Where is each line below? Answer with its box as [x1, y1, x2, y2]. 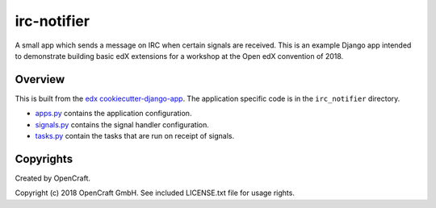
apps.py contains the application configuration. [35, 109, 192, 119]
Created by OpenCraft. [15, 173, 91, 183]
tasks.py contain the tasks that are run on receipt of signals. [35, 131, 235, 141]
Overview [15, 73, 65, 86]
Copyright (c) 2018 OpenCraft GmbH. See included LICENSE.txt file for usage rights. [15, 188, 295, 198]
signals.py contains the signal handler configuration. [35, 119, 210, 129]
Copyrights [15, 152, 73, 165]
